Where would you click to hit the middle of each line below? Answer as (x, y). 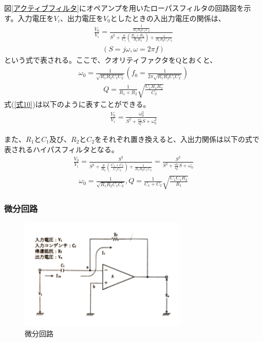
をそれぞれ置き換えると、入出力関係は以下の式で (177, 139)
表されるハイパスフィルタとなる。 (61, 149)
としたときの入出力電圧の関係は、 (168, 18)
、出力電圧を (81, 18)
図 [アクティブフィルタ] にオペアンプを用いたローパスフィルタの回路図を (124, 8)
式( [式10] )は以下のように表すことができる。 (77, 104)
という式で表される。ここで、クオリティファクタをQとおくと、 (111, 59)
